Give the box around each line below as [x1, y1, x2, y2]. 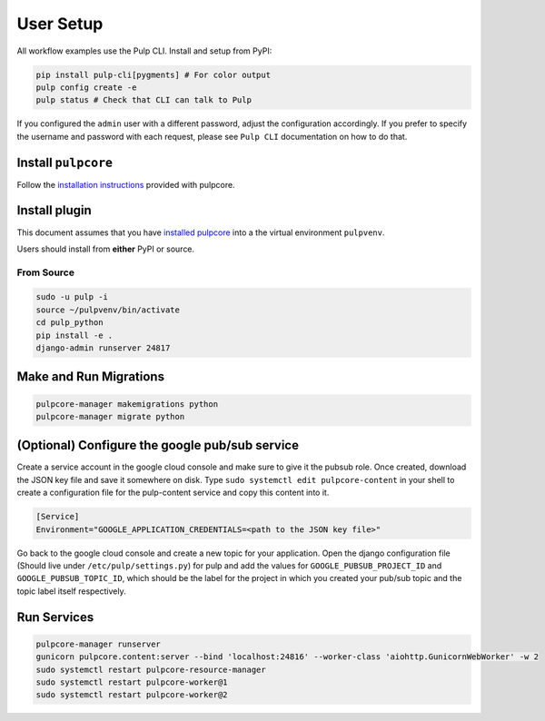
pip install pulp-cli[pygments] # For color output [35, 69, 272, 80]
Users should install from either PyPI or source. [16, 243, 195, 254]
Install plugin [16, 202, 93, 218]
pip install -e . [35, 330, 114, 341]
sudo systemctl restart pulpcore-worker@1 [35, 677, 228, 687]
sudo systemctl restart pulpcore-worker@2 [35, 690, 228, 700]
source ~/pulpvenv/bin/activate [35, 304, 181, 315]
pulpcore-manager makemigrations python [35, 399, 218, 409]
